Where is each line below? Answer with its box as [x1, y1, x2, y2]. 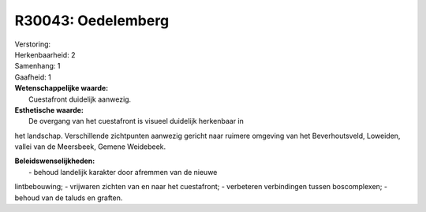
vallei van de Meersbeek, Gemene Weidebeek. [14, 142, 166, 151]
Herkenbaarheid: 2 [14, 50, 76, 59]
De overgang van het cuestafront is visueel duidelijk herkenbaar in [28, 117, 245, 126]
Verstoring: [14, 39, 51, 49]
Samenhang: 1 [14, 61, 61, 71]
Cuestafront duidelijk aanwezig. [28, 95, 132, 104]
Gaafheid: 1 [14, 72, 51, 82]
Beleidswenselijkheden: [14, 156, 95, 166]
